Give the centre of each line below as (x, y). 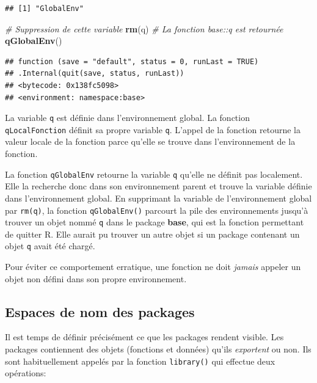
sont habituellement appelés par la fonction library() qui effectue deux (140, 361)
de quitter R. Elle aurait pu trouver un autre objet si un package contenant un (152, 234)
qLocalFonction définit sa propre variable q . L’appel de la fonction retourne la (153, 129)
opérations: (26, 373)
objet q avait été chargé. (50, 246)
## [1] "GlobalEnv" (44, 9)
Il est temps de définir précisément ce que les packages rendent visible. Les (144, 337)
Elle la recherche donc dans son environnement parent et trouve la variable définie (158, 186)
